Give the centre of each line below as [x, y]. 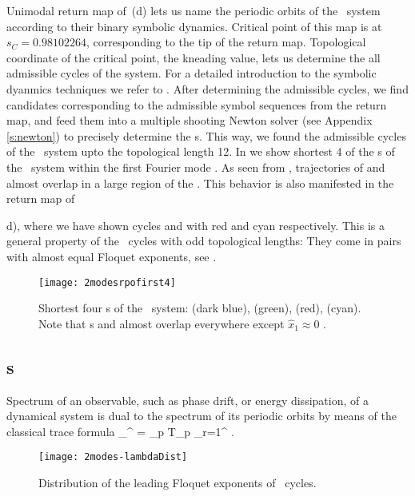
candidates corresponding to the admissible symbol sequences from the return [197, 104]
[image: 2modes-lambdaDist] [113, 457]
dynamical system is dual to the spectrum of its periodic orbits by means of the [202, 416]
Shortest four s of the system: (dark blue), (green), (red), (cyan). [200, 308]
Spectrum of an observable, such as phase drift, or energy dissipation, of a [188, 400]
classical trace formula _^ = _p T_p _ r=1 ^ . [120, 431]
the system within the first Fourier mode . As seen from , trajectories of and [196, 167]
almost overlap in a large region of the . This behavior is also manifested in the [200, 183]
